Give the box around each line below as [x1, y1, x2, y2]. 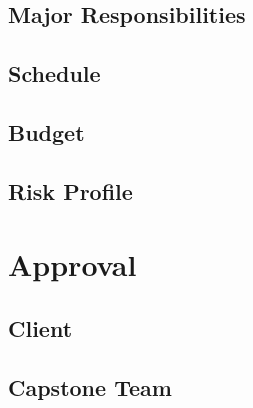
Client [8, 312, 73, 343]
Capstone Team [8, 371, 172, 402]
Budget [8, 116, 85, 147]
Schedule [8, 58, 101, 89]
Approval [8, 244, 137, 285]
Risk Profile [8, 175, 133, 206]
